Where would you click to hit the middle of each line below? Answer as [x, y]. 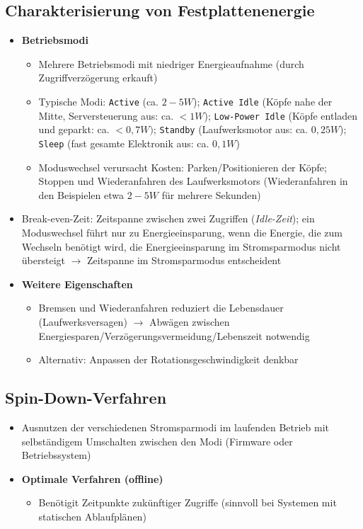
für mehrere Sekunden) [211, 194]
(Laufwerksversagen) [83, 321]
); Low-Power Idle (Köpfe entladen [281, 115]
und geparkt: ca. [74, 129]
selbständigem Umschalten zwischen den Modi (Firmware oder [157, 441]
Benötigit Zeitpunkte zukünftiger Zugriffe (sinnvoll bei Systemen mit [188, 502]
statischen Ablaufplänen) [92, 516]
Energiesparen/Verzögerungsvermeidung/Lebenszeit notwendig [174, 335]
